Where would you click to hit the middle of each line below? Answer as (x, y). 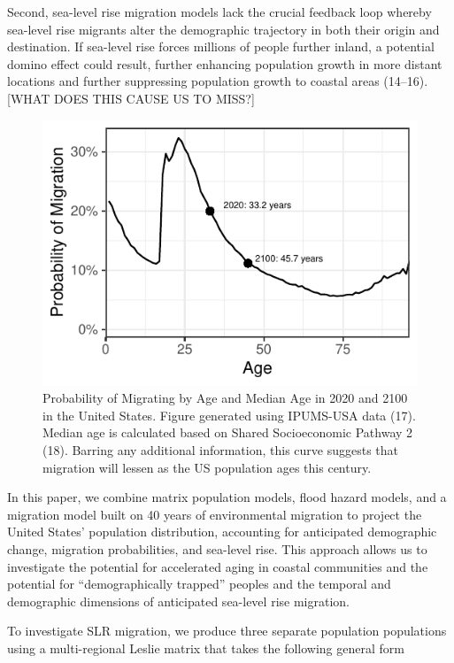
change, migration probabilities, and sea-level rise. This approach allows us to (217, 548)
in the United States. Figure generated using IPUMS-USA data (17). (229, 415)
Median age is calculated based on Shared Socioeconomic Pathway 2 (228, 432)
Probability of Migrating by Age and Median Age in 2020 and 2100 (225, 398)
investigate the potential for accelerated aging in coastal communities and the (218, 566)
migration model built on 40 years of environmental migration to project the (215, 514)
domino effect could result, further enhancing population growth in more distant (225, 63)
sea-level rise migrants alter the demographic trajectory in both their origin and (223, 29)
